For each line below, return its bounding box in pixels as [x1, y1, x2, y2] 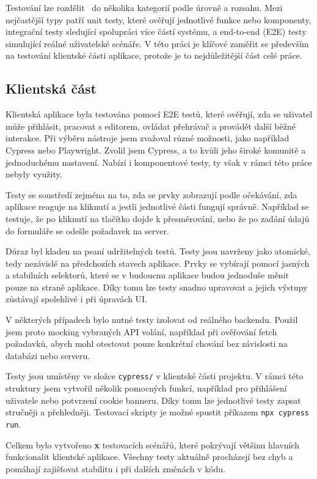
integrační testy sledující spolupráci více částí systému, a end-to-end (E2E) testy [5, 25, 307, 38]
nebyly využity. [5, 168, 62, 180]
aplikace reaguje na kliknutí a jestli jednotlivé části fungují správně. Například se [5, 200, 309, 213]
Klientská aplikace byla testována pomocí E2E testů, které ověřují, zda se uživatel [5, 108, 313, 121]
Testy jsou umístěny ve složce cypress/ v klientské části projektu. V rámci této [5, 369, 304, 382]
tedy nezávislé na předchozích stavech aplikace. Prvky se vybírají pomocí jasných [5, 256, 310, 269]
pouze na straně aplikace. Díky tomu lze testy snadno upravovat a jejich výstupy [5, 280, 308, 293]
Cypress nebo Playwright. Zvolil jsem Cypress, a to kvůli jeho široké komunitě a [5, 143, 306, 156]
